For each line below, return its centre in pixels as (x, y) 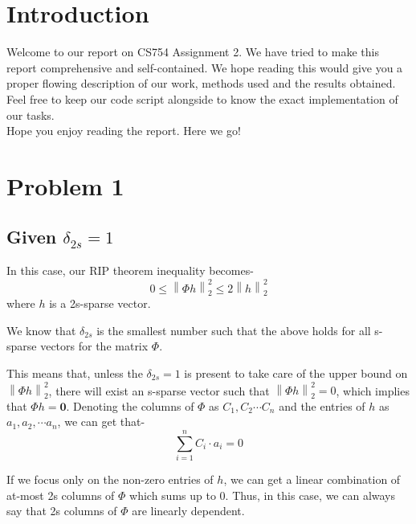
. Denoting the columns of (130, 405)
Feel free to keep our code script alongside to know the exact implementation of (202, 98)
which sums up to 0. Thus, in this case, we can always (263, 495)
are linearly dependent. (188, 511)
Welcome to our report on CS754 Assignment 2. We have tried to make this (193, 52)
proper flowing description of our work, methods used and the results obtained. (201, 83)
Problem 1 (65, 185)
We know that (41, 330)
